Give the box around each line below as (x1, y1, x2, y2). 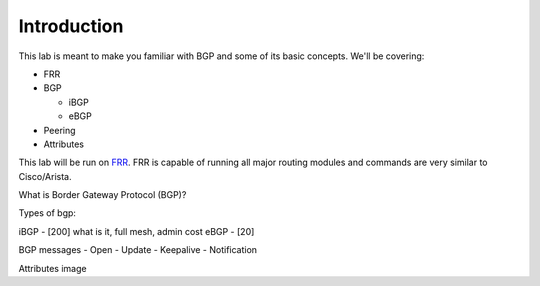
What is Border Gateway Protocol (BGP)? (18, 189, 187, 201)
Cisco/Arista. (18, 170, 72, 182)
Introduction (18, 15, 124, 37)
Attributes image (18, 262, 87, 274)
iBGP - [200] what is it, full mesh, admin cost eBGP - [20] (18, 225, 255, 237)
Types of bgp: (18, 207, 77, 219)
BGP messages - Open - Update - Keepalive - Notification (18, 244, 258, 256)
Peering (43, 124, 76, 136)
